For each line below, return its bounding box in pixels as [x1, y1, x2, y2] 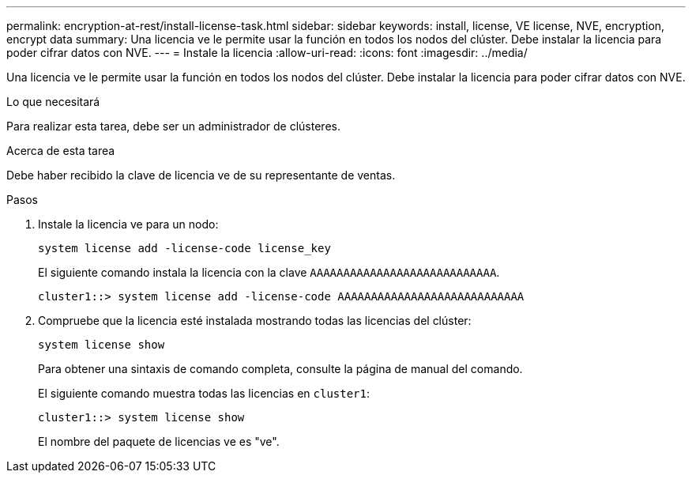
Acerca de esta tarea [6, 144, 115, 157]
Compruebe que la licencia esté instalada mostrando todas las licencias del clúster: [38, 314, 472, 327]
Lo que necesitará [6, 95, 100, 108]
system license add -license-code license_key [38, 242, 331, 255]
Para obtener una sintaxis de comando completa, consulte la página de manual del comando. [38, 362, 523, 375]
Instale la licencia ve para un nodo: [38, 217, 219, 231]
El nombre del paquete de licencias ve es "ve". [38, 435, 280, 448]
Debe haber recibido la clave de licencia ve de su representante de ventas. [6, 168, 396, 182]
